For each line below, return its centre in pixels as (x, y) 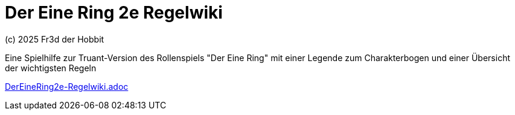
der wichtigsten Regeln (51, 68)
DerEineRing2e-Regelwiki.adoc (67, 86)
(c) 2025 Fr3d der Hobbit (55, 39)
